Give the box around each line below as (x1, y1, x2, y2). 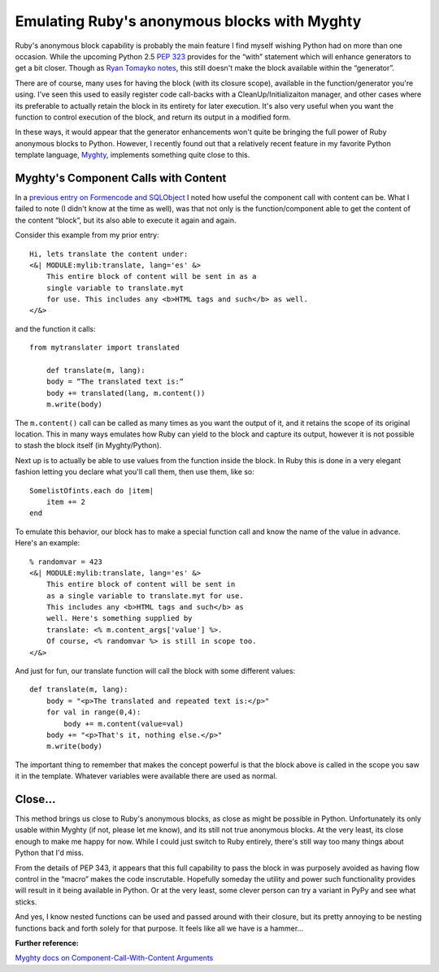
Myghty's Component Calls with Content (15, 171, 227, 184)
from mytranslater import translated (29, 343, 180, 353)
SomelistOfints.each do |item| (29, 486, 154, 495)
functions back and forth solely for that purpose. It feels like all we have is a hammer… (15, 923, 304, 933)
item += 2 (46, 497, 85, 506)
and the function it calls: (15, 323, 97, 333)
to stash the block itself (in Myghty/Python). (15, 440, 162, 450)
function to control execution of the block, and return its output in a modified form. (15, 112, 292, 122)
